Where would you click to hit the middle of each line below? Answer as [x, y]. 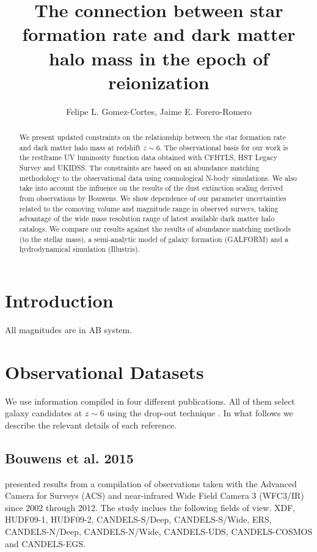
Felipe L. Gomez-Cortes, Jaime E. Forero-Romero [159, 111]
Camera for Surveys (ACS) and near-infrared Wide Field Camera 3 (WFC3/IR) [155, 495]
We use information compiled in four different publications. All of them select [150, 401]
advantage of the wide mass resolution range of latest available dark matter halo [147, 219]
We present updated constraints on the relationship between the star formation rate [152, 137]
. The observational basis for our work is [224, 147]
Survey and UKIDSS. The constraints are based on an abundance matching [139, 168]
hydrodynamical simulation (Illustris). [79, 249]
